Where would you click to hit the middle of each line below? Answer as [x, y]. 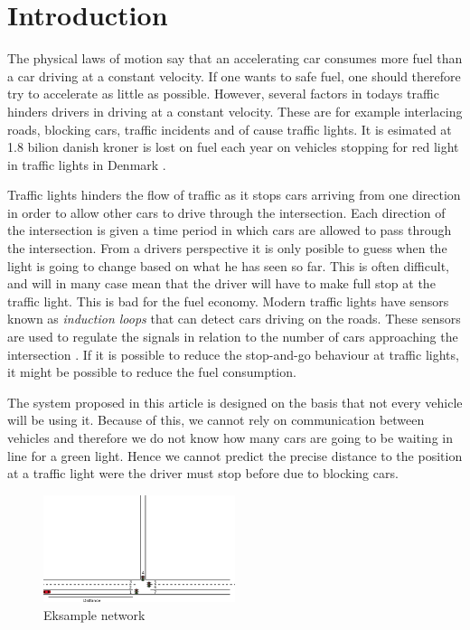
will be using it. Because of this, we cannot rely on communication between [216, 420]
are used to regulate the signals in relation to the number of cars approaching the [233, 337]
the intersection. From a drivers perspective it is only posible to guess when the [227, 248]
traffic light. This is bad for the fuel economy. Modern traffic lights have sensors [228, 301]
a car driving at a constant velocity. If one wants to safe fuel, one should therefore [234, 75]
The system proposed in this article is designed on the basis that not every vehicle [235, 402]
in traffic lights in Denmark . [87, 164]
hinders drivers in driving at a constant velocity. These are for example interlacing [235, 111]
